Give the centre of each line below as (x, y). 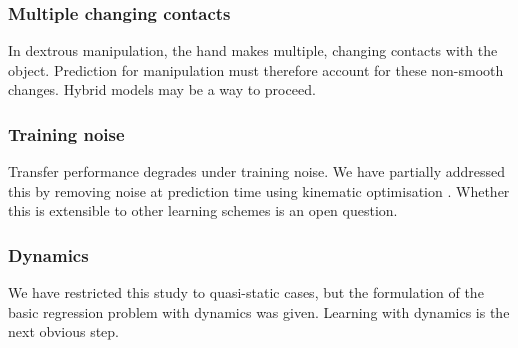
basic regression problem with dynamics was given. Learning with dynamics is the (259, 311)
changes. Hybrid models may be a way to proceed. (162, 89)
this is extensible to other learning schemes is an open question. (203, 210)
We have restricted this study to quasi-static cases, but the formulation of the (246, 292)
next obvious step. (63, 331)
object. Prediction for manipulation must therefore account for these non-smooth (256, 69)
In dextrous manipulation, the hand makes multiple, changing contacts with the (253, 50)
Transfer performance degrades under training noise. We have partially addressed (256, 171)
